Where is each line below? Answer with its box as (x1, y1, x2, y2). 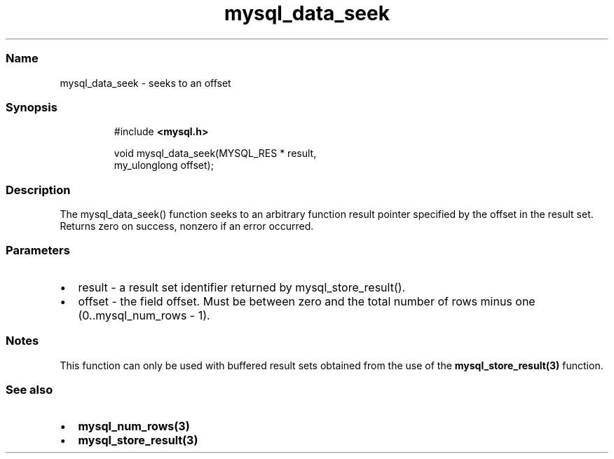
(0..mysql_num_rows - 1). (78, 308, 210, 322)
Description (6, 182, 71, 197)
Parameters (6, 243, 70, 258)
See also (6, 382, 53, 397)
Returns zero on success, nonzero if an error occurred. (60, 220, 314, 232)
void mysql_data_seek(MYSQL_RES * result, (114, 147, 317, 160)
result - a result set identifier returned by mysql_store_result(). (78, 280, 406, 294)
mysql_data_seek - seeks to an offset (60, 76, 231, 89)
